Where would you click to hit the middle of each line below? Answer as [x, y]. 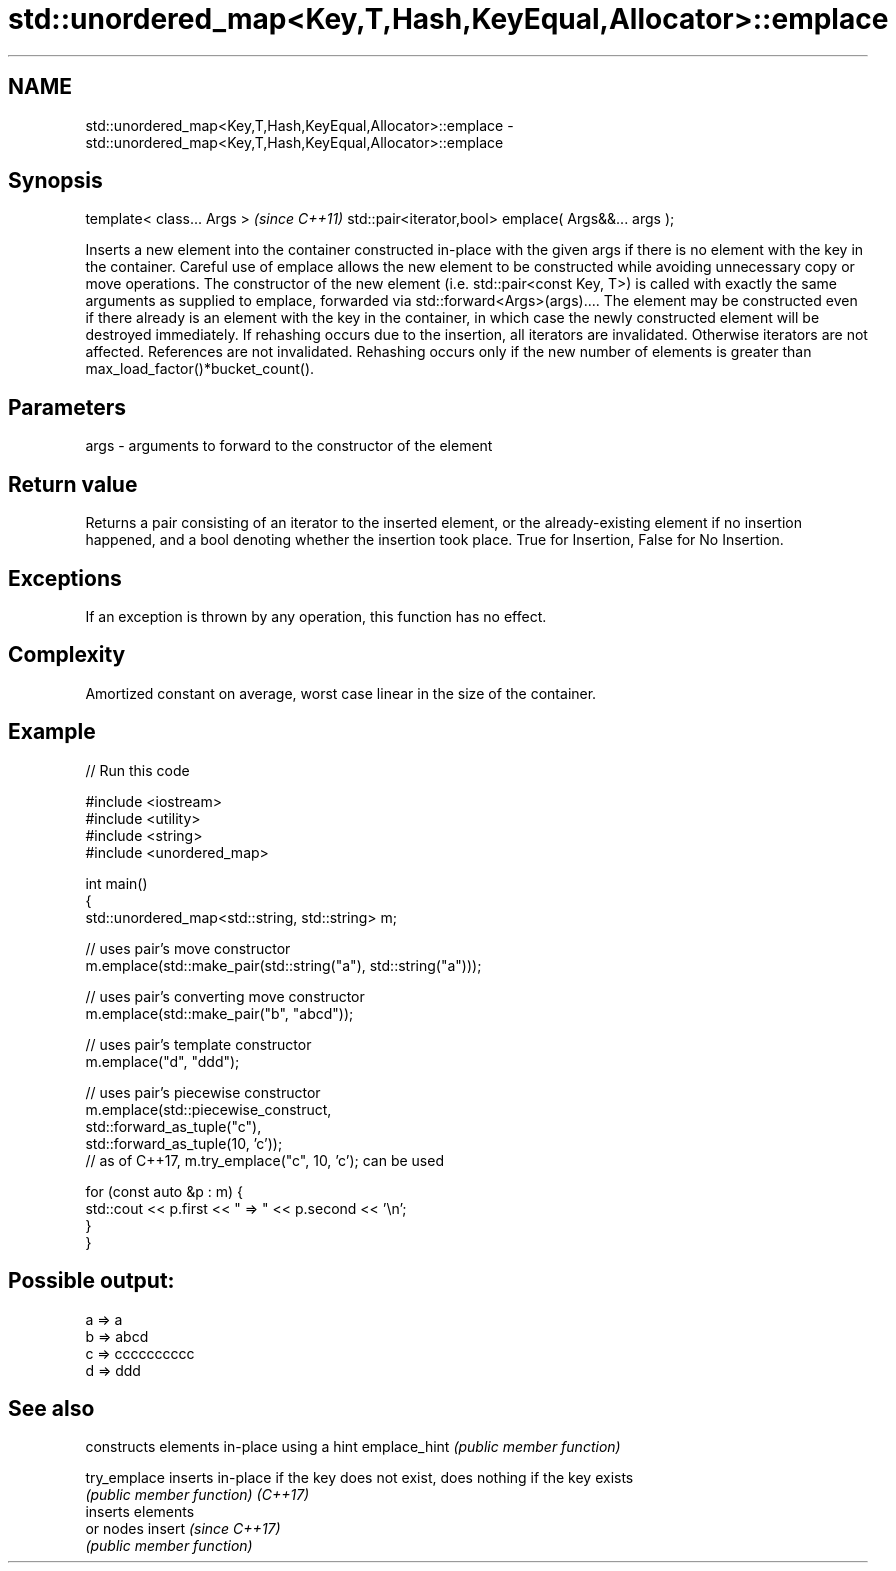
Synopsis [55, 181]
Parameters [67, 407]
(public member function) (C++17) [197, 1495]
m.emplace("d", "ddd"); [162, 1061]
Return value [73, 484]
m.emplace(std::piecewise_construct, [208, 1109]
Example [52, 732]
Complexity [67, 655]
